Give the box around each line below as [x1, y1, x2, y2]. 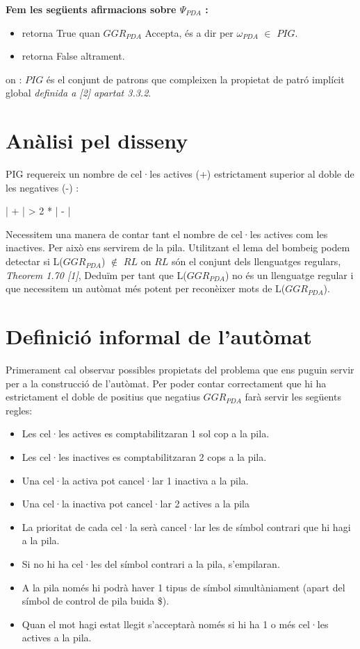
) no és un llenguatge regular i [224, 267, 354, 282]
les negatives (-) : [6, 180, 79, 194]
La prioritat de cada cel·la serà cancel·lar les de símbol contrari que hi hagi [22, 519, 351, 534]
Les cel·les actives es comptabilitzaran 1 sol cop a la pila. [22, 426, 270, 441]
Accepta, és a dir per [145, 25, 234, 40]
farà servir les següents [245, 389, 341, 404]
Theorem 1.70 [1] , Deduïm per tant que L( [6, 267, 187, 282]
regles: [6, 403, 33, 417]
